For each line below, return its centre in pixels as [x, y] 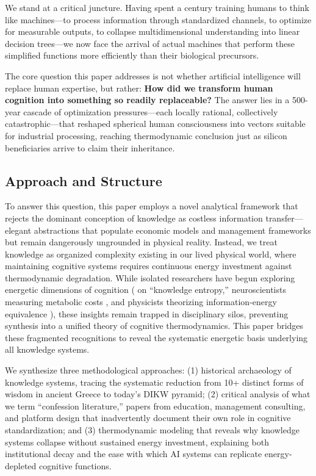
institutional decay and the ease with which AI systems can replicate [134, 454]
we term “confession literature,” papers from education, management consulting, [155, 406]
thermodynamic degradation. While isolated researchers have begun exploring [150, 277]
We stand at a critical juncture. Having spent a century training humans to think [157, 7]
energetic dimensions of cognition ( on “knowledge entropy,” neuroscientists [145, 290]
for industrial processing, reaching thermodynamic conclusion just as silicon [146, 135]
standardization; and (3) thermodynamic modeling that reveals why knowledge [152, 430]
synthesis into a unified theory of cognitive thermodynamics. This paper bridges [154, 326]
